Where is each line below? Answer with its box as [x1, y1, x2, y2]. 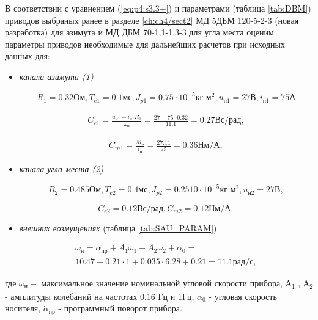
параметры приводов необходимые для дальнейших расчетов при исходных [5, 37, 285, 50]
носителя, [5, 302, 41, 315]
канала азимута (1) [19, 70, 94, 82]
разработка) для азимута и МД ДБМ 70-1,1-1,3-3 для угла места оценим [5, 26, 274, 38]
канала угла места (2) [19, 162, 104, 175]
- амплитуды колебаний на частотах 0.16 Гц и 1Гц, [5, 289, 194, 302]
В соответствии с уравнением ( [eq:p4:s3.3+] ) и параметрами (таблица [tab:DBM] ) [5, 2, 311, 14]
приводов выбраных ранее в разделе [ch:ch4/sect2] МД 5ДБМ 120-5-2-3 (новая [5, 13, 299, 26]
